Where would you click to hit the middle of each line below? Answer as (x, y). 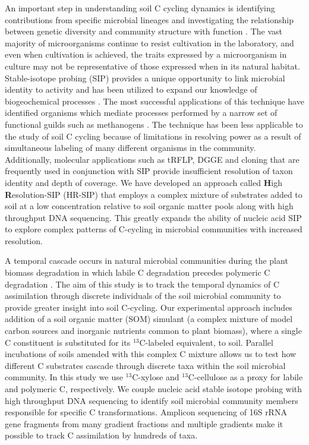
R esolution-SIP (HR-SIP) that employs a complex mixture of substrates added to (154, 194)
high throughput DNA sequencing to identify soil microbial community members (152, 400)
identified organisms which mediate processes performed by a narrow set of (141, 113)
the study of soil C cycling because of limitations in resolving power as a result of (153, 136)
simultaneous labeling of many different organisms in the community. (130, 148)
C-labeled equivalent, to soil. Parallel (206, 342)
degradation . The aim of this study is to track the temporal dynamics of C (142, 284)
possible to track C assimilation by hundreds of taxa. (101, 435)
